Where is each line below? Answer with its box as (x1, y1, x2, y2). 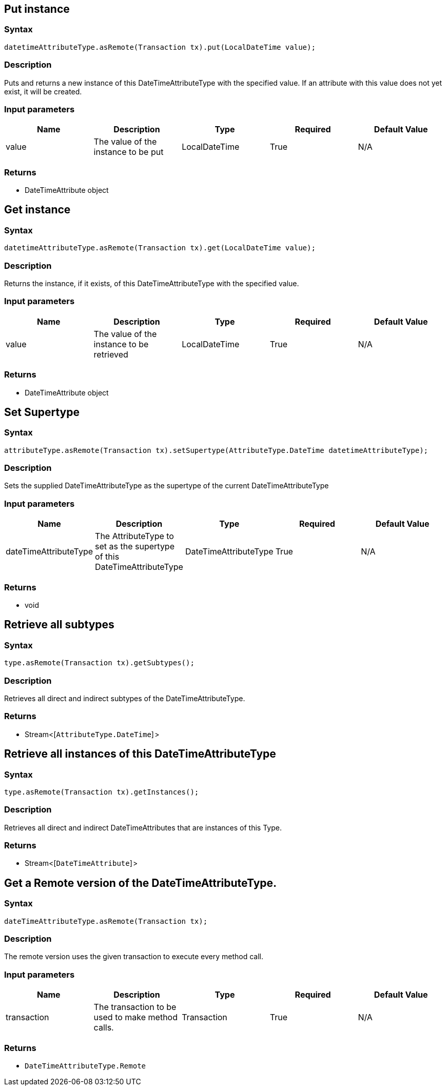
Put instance (4, 3, 70, 15)
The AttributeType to (95, 531, 174, 542)
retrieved (93, 349, 128, 360)
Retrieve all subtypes (4, 618, 114, 631)
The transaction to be (93, 1002, 177, 1013)
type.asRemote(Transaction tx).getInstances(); (4, 787, 199, 796)
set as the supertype (95, 541, 174, 552)
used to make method (93, 1012, 178, 1023)
